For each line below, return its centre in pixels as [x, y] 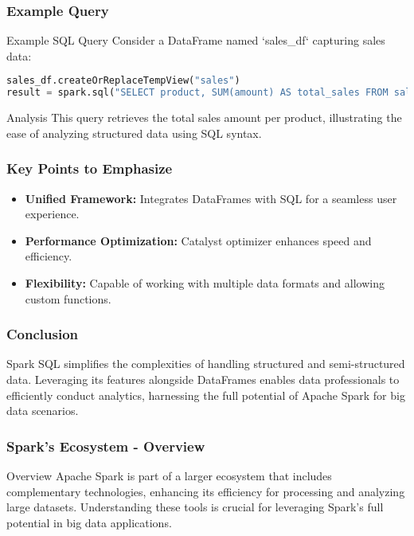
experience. [52, 214]
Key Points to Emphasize [90, 168]
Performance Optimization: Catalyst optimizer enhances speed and [198, 240]
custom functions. [68, 298]
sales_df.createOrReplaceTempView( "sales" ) [123, 81]
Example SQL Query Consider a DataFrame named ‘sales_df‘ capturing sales [196, 40]
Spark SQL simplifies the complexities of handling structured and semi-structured [206, 364]
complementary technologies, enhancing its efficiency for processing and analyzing [206, 491]
